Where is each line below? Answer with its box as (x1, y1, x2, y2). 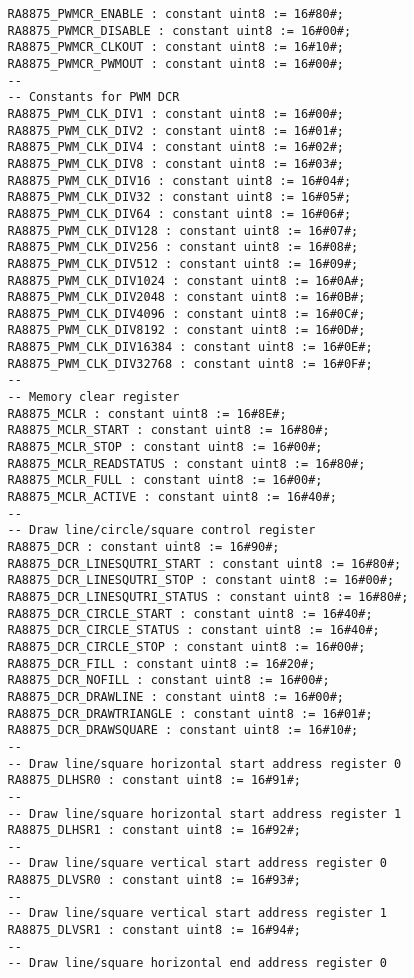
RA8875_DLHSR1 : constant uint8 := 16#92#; (7, 823, 301, 838)
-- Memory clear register (7, 390, 180, 405)
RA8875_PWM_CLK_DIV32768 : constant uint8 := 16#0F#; (7, 356, 373, 371)
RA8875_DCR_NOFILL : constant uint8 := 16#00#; (7, 673, 330, 688)
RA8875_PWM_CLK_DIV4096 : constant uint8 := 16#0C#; (7, 306, 366, 321)
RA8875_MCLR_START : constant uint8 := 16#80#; (7, 423, 330, 438)
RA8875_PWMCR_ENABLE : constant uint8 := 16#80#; (7, 7, 344, 21)
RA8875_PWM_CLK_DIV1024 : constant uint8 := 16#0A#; (7, 273, 366, 288)
